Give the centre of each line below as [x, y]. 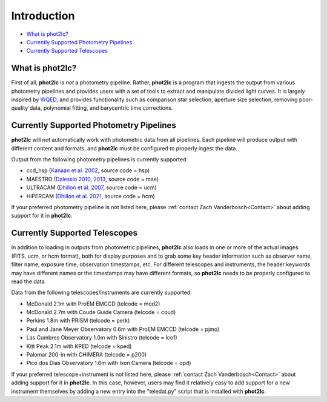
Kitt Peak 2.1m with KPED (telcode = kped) [79, 346]
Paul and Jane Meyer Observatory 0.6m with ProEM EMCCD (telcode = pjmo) [123, 329]
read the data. [29, 281]
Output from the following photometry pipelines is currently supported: [99, 159]
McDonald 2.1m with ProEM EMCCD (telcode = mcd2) [93, 304]
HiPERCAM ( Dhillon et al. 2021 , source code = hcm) [91, 196]
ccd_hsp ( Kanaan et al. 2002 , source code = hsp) [88, 170]
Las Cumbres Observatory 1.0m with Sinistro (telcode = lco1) [102, 338]
